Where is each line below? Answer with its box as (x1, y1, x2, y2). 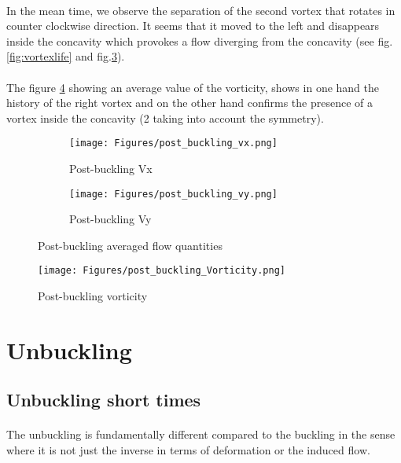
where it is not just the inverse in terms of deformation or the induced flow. (6, 442, 370, 458)
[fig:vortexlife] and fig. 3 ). (6, 48, 125, 64)
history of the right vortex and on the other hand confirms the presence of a (6, 94, 373, 111)
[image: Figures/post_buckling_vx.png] (69, 138, 278, 149)
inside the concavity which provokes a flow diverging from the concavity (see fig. (6, 32, 393, 49)
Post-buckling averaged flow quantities (38, 237, 223, 253)
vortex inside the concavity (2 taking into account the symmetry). (6, 109, 324, 126)
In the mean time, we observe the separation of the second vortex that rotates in (6, 2, 395, 18)
